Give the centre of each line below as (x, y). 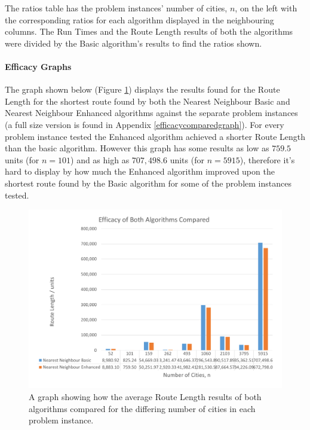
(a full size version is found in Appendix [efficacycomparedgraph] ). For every (145, 124)
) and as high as (100, 159)
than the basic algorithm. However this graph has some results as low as (137, 148)
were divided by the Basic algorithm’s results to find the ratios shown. (133, 43)
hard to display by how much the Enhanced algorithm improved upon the (140, 171)
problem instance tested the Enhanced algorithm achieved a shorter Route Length (155, 136)
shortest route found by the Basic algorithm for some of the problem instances (148, 183)
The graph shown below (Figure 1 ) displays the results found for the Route (142, 89)
